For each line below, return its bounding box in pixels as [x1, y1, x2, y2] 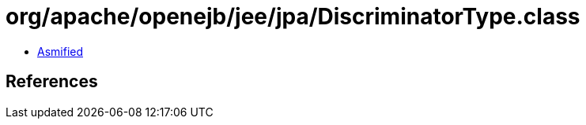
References [6, 72, 98, 92]
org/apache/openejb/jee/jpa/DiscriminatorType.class [6, 3, 580, 30]
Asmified [37, 44, 84, 58]
